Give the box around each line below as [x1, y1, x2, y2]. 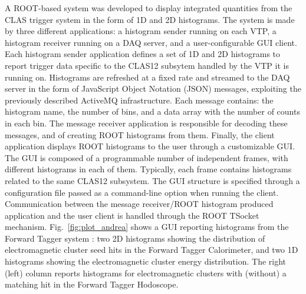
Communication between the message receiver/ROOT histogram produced [5, 198, 274, 210]
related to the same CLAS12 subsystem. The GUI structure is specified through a [5, 174, 300, 186]
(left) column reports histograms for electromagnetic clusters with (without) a [5, 266, 287, 279]
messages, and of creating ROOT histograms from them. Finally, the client [5, 128, 275, 141]
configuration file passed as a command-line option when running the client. [5, 186, 279, 198]
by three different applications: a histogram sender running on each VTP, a [5, 25, 277, 37]
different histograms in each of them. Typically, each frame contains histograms [5, 163, 292, 175]
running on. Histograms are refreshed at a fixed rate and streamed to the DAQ [5, 71, 290, 83]
